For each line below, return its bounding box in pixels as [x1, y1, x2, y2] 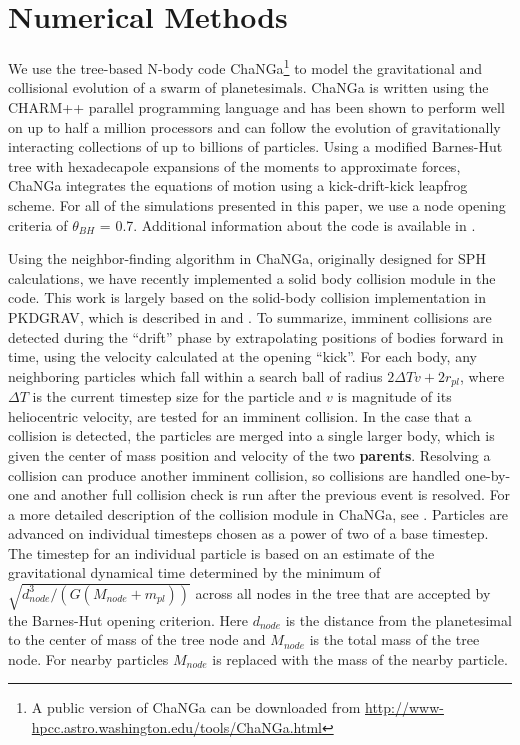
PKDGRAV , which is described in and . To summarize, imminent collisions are [8, 306, 492, 327]
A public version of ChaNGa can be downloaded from [31, 697, 361, 718]
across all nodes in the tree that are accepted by [195, 582, 491, 603]
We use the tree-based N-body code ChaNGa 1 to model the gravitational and [8, 55, 483, 78]
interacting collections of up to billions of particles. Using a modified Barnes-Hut [8, 136, 503, 157]
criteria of [8, 214, 68, 235]
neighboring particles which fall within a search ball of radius [8, 365, 383, 386]
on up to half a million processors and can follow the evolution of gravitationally [8, 116, 501, 137]
